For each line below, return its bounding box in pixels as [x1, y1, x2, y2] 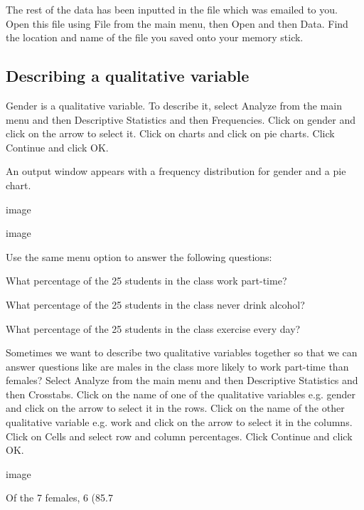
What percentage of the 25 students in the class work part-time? [6, 273, 287, 288]
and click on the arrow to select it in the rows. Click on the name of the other [6, 400, 345, 415]
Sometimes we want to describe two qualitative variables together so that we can [6, 345, 358, 360]
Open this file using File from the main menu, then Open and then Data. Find [6, 16, 348, 31]
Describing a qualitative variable [6, 65, 250, 87]
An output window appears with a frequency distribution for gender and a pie [6, 164, 346, 179]
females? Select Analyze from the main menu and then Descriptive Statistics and [6, 373, 358, 388]
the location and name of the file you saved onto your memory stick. [6, 30, 304, 45]
